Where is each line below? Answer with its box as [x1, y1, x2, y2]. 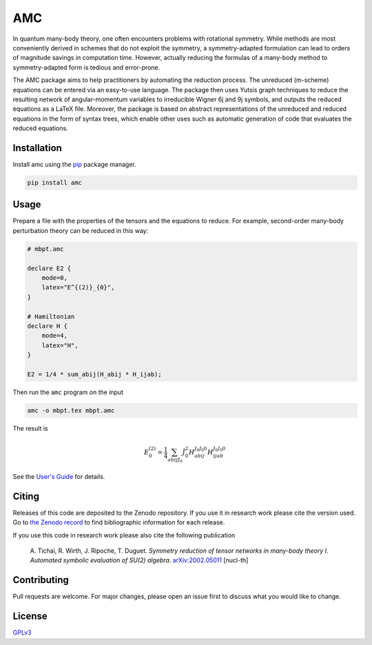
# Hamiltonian [27, 312, 75, 320]
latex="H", [41, 341, 79, 349]
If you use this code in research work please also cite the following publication [12, 531, 236, 539]
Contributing [12, 574, 69, 586]
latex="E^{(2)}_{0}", [41, 283, 115, 291]
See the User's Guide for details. [12, 472, 105, 480]
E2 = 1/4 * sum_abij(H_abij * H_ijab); [27, 370, 162, 378]
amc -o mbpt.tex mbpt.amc [27, 407, 115, 414]
